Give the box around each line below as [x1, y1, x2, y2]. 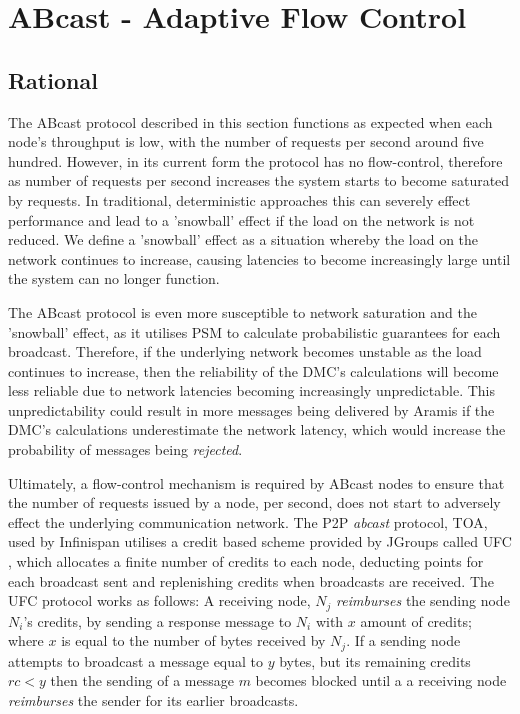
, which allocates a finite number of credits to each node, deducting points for [8, 551, 484, 572]
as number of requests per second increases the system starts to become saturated [8, 170, 510, 191]
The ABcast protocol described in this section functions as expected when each [8, 111, 493, 132]
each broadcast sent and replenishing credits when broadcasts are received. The [8, 570, 494, 591]
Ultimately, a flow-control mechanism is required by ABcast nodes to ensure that [8, 472, 505, 493]
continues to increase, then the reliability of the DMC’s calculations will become [8, 360, 499, 381]
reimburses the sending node [336, 590, 510, 611]
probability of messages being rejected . [8, 439, 243, 460]
